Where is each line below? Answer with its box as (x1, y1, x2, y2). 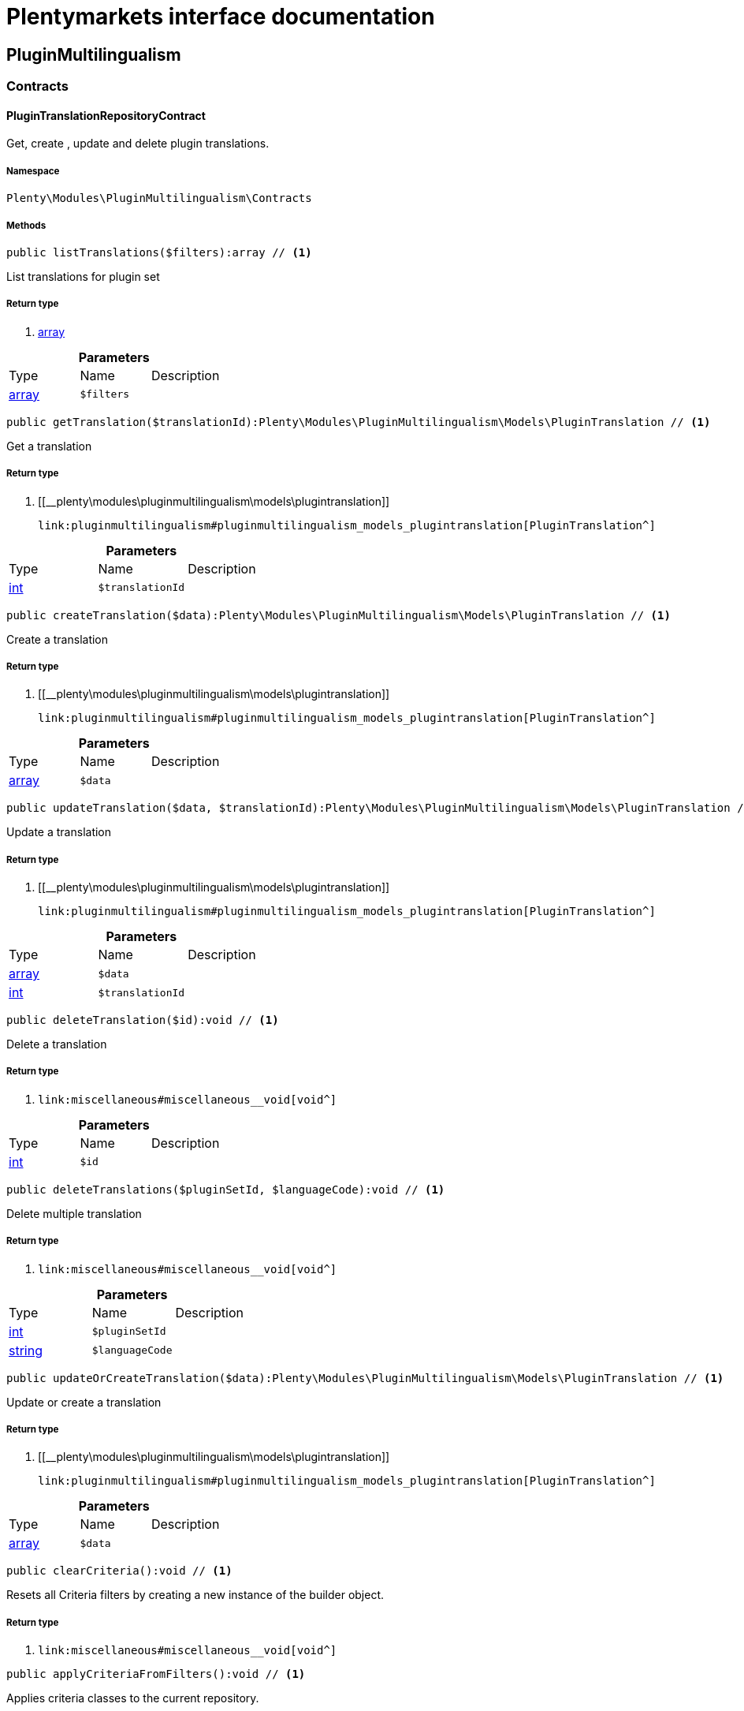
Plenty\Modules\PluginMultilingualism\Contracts (6, 192, 312, 205)
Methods (6, 219, 46, 231)
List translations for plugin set (6, 269, 160, 283)
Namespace (6, 165, 60, 177)
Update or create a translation (6, 1395, 162, 1409)
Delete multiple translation (6, 1206, 142, 1220)
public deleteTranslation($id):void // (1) (6, 1014, 279, 1027)
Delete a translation (6, 1037, 107, 1052)
